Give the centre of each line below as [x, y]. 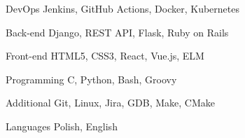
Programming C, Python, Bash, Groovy [91, 79]
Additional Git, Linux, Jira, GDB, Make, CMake [110, 103]
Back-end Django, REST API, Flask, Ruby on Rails [117, 32]
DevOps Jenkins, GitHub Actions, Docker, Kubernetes [122, 8]
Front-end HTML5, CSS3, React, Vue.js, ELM [105, 56]
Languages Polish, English [62, 126]
